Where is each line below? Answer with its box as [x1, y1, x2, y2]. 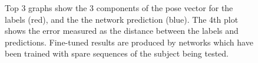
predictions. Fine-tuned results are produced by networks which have [5, 36, 253, 48]
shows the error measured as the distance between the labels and [5, 24, 239, 37]
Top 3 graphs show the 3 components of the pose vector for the [5, 2, 233, 13]
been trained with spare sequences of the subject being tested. [5, 47, 229, 60]
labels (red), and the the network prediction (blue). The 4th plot [5, 13, 239, 25]
